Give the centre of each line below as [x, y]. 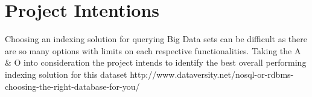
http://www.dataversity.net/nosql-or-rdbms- [212, 74]
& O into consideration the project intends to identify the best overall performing [156, 62]
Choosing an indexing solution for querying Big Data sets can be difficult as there [156, 39]
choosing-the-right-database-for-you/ [72, 86]
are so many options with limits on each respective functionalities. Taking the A [153, 50]
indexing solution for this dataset [66, 74]
